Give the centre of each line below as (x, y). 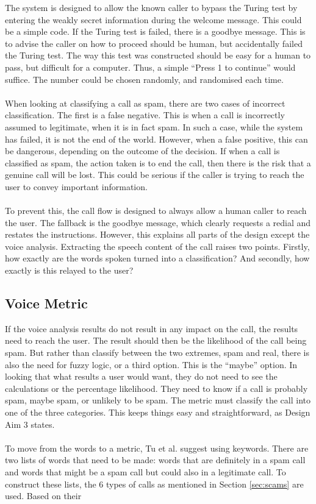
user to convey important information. (76, 186)
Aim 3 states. (30, 424)
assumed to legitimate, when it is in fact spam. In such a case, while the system (154, 126)
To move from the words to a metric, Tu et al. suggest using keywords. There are (157, 448)
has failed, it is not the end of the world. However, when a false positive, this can (156, 139)
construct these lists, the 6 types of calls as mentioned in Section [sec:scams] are (154, 484)
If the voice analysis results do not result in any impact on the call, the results (152, 328)
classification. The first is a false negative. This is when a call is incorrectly (145, 115)
